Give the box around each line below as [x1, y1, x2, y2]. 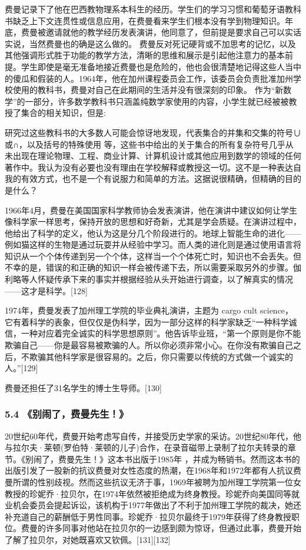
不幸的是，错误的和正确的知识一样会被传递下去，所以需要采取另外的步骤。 [5, 261, 293, 274]
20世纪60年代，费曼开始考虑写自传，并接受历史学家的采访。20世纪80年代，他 [5, 429, 301, 442]
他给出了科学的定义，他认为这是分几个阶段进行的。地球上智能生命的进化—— [5, 226, 301, 239]
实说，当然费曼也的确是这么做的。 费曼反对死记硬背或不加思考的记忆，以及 [5, 37, 296, 49]
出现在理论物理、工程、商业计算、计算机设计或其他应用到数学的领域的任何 [12, 149, 301, 162]
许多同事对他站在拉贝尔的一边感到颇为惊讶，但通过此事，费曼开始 [45, 522, 301, 534]
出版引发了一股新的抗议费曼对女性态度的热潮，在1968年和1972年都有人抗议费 [5, 464, 301, 476]
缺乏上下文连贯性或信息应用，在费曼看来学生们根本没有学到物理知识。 [12, 14, 285, 26]
